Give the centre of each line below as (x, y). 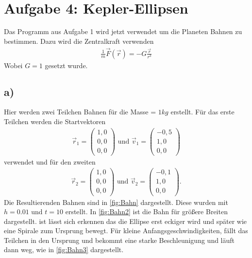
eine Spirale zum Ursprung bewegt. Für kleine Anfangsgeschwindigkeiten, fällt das (126, 230)
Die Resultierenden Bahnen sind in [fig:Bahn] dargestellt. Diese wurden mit (116, 202)
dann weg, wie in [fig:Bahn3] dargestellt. (64, 249)
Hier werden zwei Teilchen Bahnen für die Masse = (80, 112)
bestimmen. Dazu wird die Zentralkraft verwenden (79, 41)
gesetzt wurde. (66, 65)
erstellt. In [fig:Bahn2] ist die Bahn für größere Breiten (146, 212)
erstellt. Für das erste (202, 112)
